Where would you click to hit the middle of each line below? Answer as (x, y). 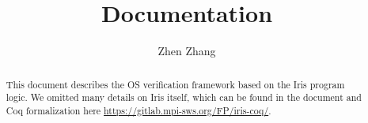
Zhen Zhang (187, 51)
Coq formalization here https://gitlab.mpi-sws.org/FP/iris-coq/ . (138, 110)
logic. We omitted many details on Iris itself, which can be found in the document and (184, 97)
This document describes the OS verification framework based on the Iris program (175, 84)
